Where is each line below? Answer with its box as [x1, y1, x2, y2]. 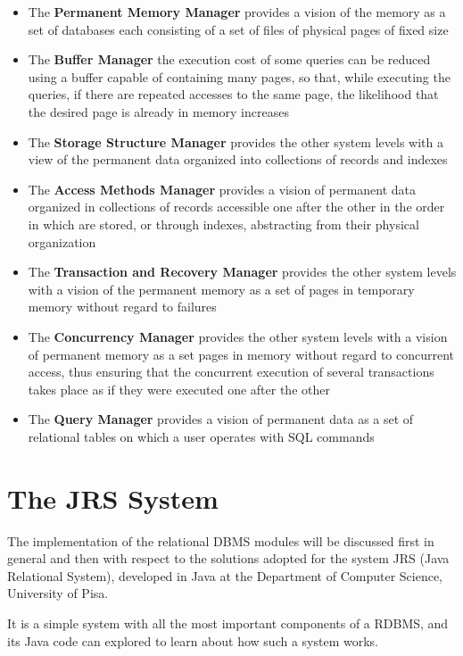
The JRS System [7, 479, 219, 516]
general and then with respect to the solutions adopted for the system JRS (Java [7, 549, 450, 568]
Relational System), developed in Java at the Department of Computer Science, [7, 566, 442, 585]
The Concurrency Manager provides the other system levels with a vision [28, 327, 448, 345]
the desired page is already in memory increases [28, 102, 289, 120]
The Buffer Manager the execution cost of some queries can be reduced [28, 50, 431, 69]
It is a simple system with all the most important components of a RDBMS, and [7, 613, 449, 632]
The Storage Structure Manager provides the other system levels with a [28, 132, 443, 151]
